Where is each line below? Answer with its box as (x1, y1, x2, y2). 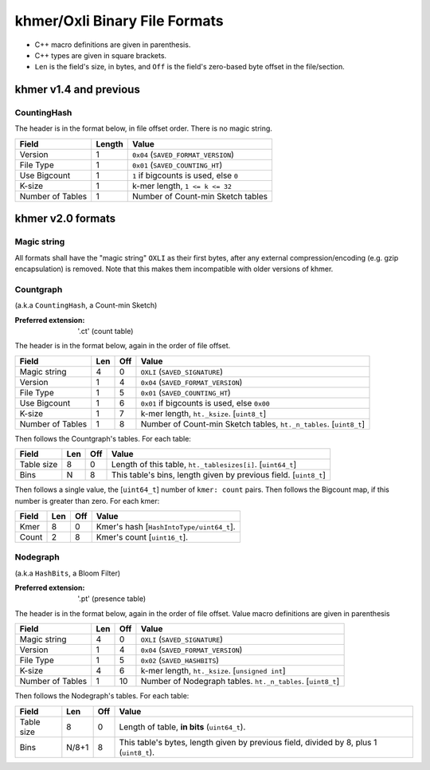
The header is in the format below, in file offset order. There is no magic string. (14, 124, 272, 133)
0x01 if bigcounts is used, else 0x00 (140, 397, 270, 408)
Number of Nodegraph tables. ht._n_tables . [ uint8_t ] (140, 676, 340, 687)
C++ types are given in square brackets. (34, 50, 167, 60)
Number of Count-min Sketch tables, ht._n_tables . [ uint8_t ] (140, 418, 365, 430)
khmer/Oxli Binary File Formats (14, 12, 224, 29)
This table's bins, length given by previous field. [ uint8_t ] (111, 469, 326, 481)
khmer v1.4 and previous (14, 83, 141, 96)
